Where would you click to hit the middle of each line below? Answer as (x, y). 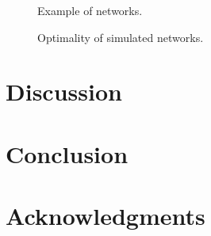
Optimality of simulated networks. (121, 37)
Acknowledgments (105, 216)
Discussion (64, 91)
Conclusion (67, 153)
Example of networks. (90, 10)
